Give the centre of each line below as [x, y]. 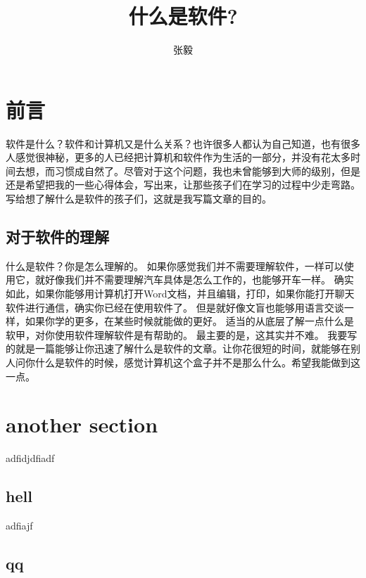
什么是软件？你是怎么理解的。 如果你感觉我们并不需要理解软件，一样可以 [175, 265]
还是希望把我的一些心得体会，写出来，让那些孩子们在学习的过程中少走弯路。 [183, 185]
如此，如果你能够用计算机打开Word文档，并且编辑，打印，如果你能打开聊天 [180, 294]
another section [82, 424]
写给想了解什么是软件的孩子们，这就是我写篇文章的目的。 [139, 199]
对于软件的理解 [57, 237]
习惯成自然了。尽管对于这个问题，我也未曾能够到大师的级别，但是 [207, 171]
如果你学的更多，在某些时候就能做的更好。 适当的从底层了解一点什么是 [189, 321]
